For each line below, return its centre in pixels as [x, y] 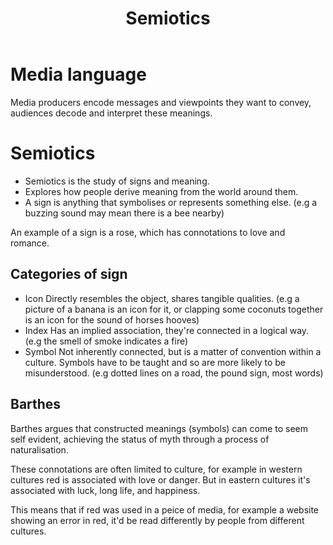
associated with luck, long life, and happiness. [105, 490]
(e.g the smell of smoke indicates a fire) [106, 341]
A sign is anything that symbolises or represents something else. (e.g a [171, 202]
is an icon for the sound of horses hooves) [112, 319]
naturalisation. [39, 449]
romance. [30, 243]
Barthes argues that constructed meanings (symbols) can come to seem [159, 428]
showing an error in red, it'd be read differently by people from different [157, 520]
